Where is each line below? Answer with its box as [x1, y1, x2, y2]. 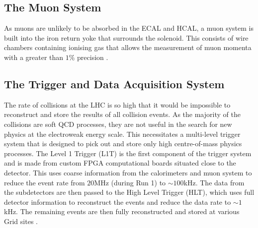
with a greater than [4, 52, 64, 62]
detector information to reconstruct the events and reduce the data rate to [4, 196, 231, 207]
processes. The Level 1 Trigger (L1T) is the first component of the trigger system [4, 148, 252, 158]
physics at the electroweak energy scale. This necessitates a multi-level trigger [4, 128, 241, 139]
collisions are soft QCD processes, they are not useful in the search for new [4, 118, 232, 129]
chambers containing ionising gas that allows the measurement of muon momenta [4, 42, 252, 53]
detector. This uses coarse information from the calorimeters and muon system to [4, 167, 252, 177]
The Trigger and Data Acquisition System [4, 76, 225, 91]
